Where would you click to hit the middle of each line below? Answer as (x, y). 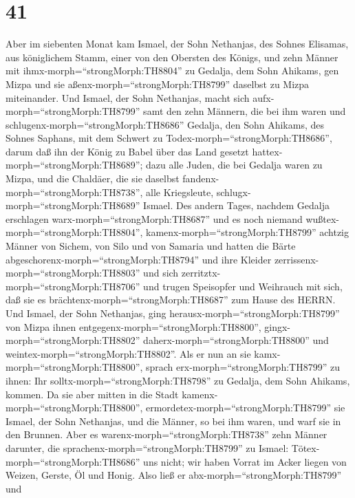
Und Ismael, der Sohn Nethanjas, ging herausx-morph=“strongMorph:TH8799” (173, 313)
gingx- (278, 326)
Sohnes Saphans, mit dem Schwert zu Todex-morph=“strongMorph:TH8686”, (169, 138)
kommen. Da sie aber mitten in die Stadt (92, 394)
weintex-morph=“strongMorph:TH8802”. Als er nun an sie (128, 353)
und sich (161, 273)
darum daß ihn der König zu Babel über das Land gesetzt (127, 151)
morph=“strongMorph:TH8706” (73, 286)
